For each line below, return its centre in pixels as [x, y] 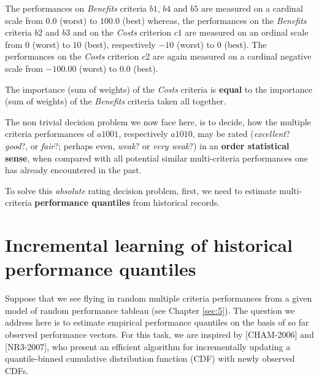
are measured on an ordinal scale [247, 32]
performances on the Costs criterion [72, 56]
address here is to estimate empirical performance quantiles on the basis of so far [157, 322]
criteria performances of [50, 134]
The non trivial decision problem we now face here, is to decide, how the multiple [158, 121]
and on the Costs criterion [122, 32]
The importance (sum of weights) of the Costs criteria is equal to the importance [159, 89]
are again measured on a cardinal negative [232, 56]
